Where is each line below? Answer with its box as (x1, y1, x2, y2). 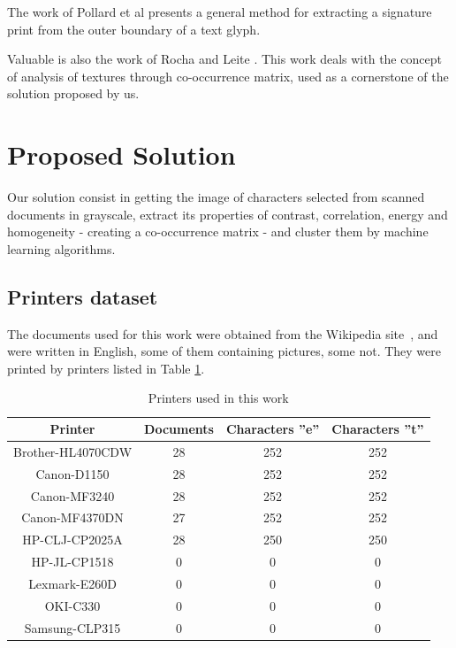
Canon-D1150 (35, 464, 110, 482)
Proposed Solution (7, 136, 236, 173)
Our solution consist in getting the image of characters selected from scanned (7, 188, 425, 206)
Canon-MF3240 (30, 486, 115, 505)
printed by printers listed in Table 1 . (7, 359, 205, 377)
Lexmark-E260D (28, 574, 117, 592)
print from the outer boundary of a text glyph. (7, 19, 261, 38)
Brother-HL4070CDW (13, 442, 133, 460)
